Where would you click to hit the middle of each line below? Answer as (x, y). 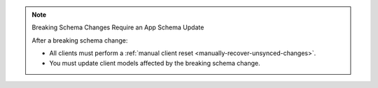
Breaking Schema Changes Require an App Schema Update (118, 27)
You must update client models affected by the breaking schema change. (155, 63)
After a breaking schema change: (80, 40)
